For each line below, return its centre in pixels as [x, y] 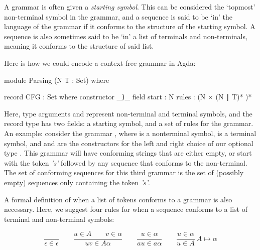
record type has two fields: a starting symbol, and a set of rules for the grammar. [129, 123]
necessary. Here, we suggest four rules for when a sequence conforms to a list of [126, 209]
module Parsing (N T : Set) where [57, 80]
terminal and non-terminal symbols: [59, 219]
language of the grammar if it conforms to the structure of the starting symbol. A [130, 26]
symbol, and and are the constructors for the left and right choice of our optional [129, 143]
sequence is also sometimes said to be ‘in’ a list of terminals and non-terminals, [126, 36]
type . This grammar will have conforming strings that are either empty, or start [128, 153]
